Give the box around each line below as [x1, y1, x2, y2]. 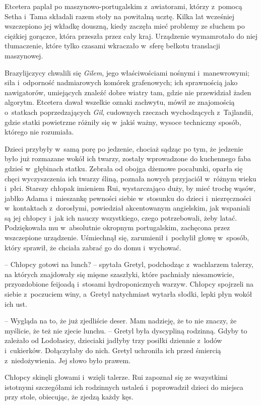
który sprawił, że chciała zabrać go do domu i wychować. [5, 242, 181, 252]
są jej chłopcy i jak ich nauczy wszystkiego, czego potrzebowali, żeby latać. [5, 212, 237, 223]
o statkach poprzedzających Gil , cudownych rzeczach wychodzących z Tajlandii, [5, 106, 253, 117]
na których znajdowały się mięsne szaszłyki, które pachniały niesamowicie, [5, 268, 234, 279]
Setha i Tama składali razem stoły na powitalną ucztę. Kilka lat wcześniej [5, 11, 235, 21]
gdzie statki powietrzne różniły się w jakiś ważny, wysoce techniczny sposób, [5, 116, 241, 127]
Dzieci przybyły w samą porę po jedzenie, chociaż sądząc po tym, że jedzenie [5, 143, 243, 154]
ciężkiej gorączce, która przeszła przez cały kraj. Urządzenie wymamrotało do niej [5, 30, 258, 41]
